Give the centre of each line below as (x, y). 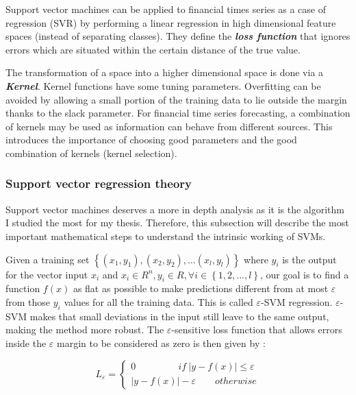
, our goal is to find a (304, 274)
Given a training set (48, 259)
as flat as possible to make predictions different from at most (201, 288)
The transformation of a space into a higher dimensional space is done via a (165, 72)
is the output (309, 259)
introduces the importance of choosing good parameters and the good (151, 140)
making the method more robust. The (85, 330)
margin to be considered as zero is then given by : (161, 343)
